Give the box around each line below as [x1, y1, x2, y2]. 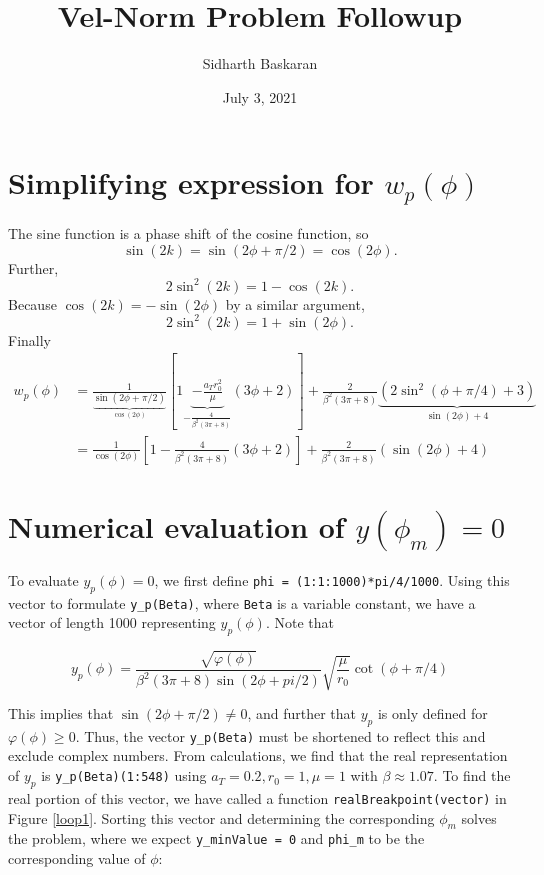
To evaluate [8, 569, 79, 590]
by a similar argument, [225, 293, 365, 314]
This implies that [8, 703, 114, 724]
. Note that [265, 612, 335, 633]
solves [461, 807, 497, 828]
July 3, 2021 [222, 86, 298, 107]
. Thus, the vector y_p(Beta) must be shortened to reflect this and [75, 725, 486, 746]
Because [8, 293, 57, 314]
